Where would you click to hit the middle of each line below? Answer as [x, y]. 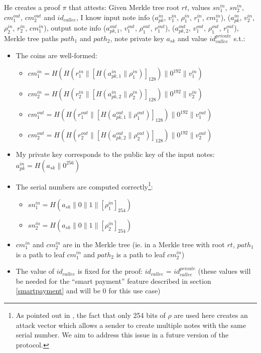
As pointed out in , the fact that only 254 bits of [91, 315]
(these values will [224, 271]
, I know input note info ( [115, 17]
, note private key [137, 38]
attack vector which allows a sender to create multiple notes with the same [131, 325]
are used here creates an [211, 315]
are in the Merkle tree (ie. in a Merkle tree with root [144, 244]
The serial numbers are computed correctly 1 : [84, 186]
